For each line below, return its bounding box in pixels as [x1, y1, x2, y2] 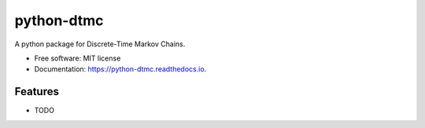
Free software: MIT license [34, 53, 121, 63]
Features [14, 85, 59, 98]
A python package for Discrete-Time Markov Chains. [14, 39, 186, 49]
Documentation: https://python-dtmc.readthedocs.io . [34, 64, 207, 74]
